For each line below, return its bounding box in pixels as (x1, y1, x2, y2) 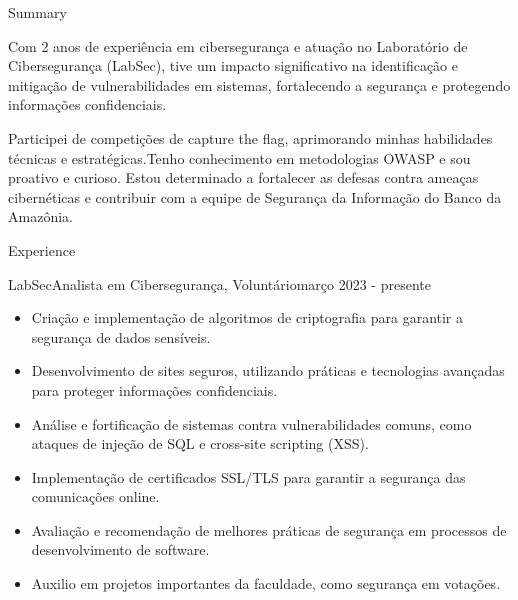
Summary (8, 2, 67, 22)
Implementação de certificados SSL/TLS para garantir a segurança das (31, 466, 466, 487)
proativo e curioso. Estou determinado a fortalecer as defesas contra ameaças (8, 167, 479, 188)
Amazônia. (8, 206, 73, 227)
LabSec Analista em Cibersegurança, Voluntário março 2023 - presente (8, 273, 431, 294)
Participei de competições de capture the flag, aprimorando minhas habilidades (8, 127, 493, 148)
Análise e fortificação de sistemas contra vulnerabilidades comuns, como (31, 413, 472, 434)
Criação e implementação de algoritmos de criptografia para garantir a (31, 307, 464, 328)
